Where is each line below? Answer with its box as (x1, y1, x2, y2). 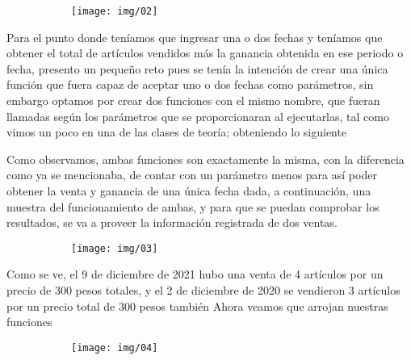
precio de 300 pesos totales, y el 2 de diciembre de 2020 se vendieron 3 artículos (6, 282, 401, 299)
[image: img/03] (71, 242, 158, 254)
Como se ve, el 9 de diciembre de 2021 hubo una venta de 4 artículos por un (6, 266, 384, 283)
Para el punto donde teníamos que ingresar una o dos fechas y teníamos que (6, 28, 383, 45)
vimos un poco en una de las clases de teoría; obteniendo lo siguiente (6, 123, 347, 140)
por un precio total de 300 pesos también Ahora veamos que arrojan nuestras (6, 297, 388, 314)
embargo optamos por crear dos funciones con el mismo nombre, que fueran (6, 92, 380, 109)
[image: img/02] (71, 6, 158, 17)
